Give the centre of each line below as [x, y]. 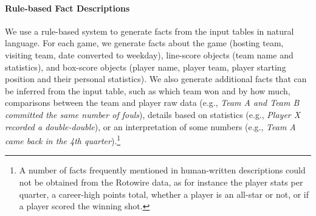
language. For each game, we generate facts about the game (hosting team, [144, 43]
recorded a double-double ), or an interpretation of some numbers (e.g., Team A [150, 126]
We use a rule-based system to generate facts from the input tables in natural [149, 31]
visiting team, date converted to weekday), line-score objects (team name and [149, 54]
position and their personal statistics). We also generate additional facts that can [156, 79]
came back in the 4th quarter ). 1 [63, 140]
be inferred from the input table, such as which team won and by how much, [148, 90]
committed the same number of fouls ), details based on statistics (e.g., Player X [153, 114]
